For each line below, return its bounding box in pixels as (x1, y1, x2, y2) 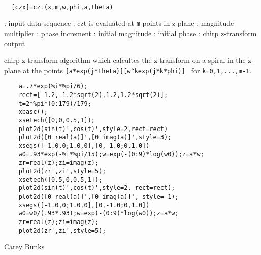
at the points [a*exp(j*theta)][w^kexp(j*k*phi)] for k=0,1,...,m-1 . (23, 65, 252, 75)
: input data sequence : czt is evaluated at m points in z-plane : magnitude (4, 18, 234, 28)
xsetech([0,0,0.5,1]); (18, 116, 95, 124)
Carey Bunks (4, 241, 45, 252)
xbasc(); (18, 108, 48, 116)
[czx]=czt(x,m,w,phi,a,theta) (11, 3, 113, 11)
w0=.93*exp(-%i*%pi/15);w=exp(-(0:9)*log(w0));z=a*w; (18, 150, 204, 158)
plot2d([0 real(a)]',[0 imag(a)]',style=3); (18, 134, 172, 141)
